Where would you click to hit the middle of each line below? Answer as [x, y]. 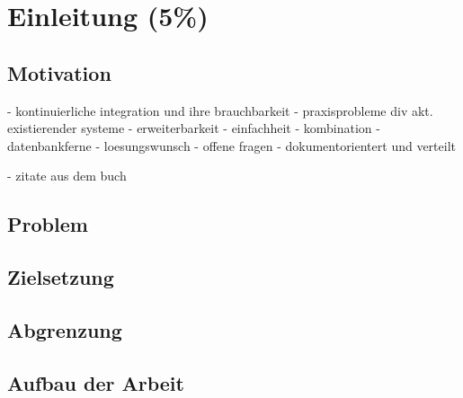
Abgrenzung [65, 329]
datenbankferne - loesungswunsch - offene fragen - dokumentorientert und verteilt [231, 145]
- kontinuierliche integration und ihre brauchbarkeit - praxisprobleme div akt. [220, 110]
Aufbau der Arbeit [96, 382]
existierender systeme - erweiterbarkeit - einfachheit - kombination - [194, 128]
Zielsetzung [61, 277]
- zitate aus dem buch [67, 176]
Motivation [59, 72]
